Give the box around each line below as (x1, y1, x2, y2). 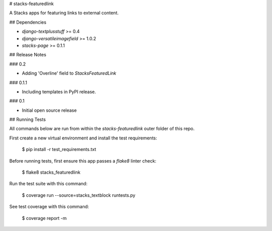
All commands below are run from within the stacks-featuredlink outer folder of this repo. (9, 126, 195, 132)
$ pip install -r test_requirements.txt (22, 146, 97, 152)
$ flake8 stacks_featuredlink (22, 169, 81, 176)
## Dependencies (9, 19, 46, 25)
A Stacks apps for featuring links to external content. (9, 10, 119, 16)
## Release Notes (9, 52, 46, 58)
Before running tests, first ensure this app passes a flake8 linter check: (9, 158, 157, 164)
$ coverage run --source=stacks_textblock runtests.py (22, 192, 135, 198)
